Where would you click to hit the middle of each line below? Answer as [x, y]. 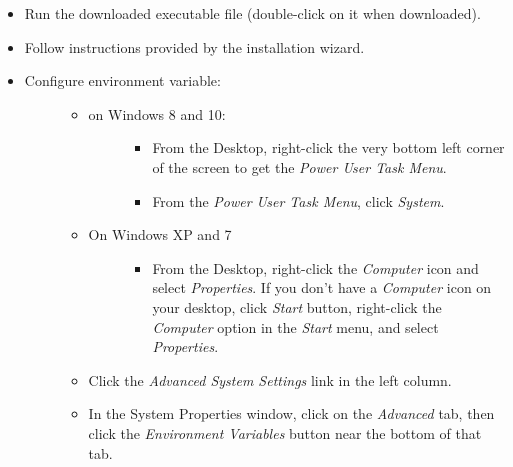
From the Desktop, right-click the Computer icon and [315, 267]
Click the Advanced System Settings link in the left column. [270, 379]
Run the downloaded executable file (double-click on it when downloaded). [252, 13]
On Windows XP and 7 [160, 234]
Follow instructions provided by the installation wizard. [194, 46]
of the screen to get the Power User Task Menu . [299, 166]
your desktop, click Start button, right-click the [297, 306]
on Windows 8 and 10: [157, 113]
